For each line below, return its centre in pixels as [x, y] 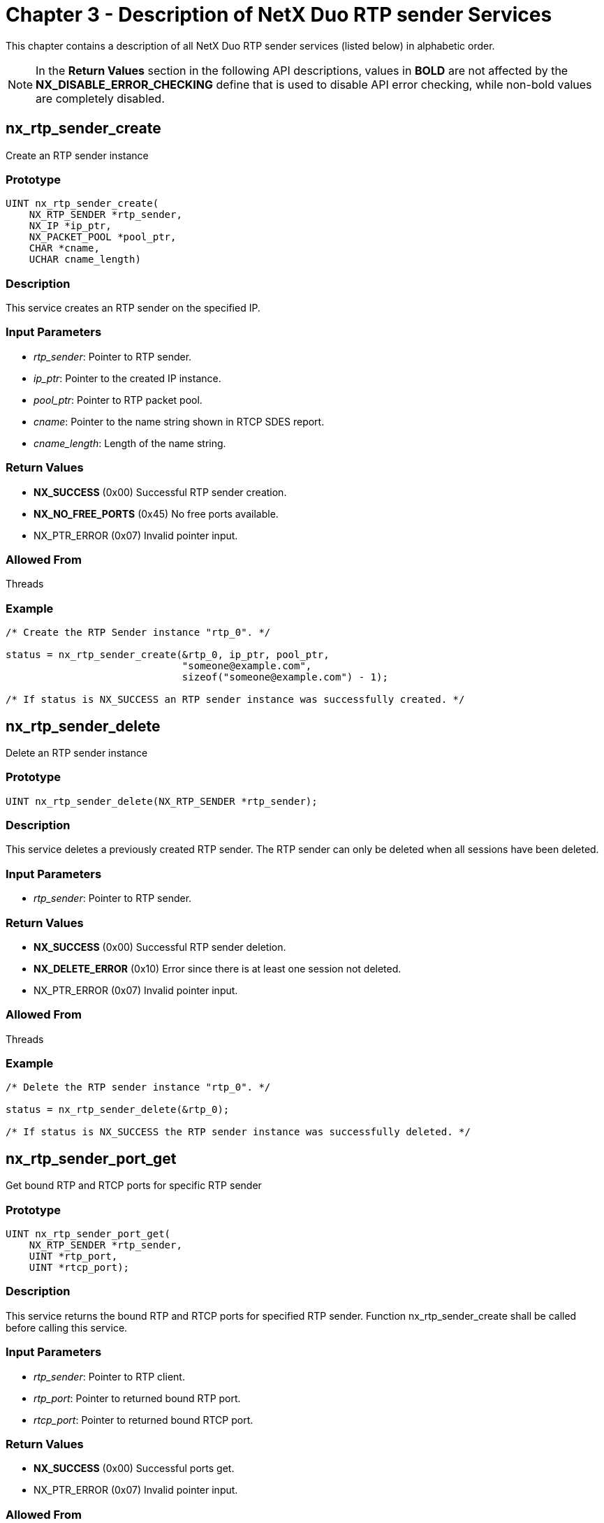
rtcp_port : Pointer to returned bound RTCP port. [143, 1420]
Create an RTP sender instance [77, 155]
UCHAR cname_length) [85, 260]
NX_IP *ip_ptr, [70, 226]
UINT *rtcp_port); [79, 1268]
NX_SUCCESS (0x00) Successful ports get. [134, 1469]
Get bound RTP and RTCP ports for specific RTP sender [134, 1186]
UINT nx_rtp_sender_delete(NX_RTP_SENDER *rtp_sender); [162, 801]
